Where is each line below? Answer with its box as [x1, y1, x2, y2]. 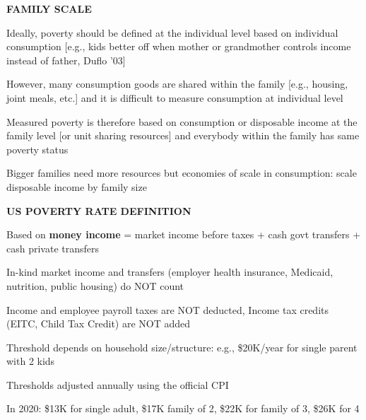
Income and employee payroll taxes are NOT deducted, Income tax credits [6, 302, 329, 317]
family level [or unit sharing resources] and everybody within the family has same [6, 128, 360, 143]
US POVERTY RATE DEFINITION [6, 203, 191, 218]
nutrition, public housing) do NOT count [6, 278, 184, 293]
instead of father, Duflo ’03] [6, 52, 126, 67]
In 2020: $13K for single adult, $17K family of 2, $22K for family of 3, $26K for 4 [6, 401, 360, 416]
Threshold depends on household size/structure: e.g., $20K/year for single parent [6, 339, 358, 354]
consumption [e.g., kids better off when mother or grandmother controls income [6, 39, 351, 54]
